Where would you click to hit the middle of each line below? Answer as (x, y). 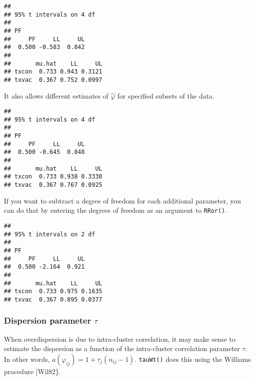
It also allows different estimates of (56, 95)
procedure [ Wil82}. (33, 371)
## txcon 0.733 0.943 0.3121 (53, 72)
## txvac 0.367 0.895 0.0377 (53, 299)
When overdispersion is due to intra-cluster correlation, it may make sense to (120, 339)
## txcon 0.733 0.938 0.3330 (53, 177)
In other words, (27, 359)
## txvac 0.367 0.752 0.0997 (53, 80)
